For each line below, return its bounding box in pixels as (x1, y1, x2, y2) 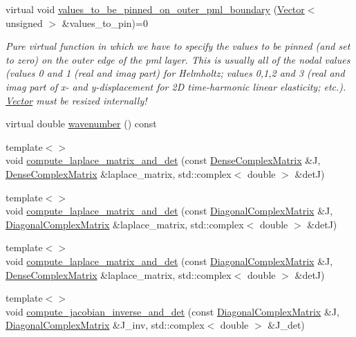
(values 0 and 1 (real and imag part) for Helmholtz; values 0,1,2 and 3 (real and (6, 66, 345, 80)
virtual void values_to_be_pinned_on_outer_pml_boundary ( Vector (6, 2, 305, 16)
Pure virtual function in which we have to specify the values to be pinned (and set (6, 39, 350, 53)
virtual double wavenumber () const (6, 116, 157, 131)
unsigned (6, 15, 43, 30)
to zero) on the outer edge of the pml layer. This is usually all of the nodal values (6, 52, 350, 66)
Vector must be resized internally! (6, 93, 147, 107)
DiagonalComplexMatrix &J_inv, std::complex (6, 318, 205, 332)
